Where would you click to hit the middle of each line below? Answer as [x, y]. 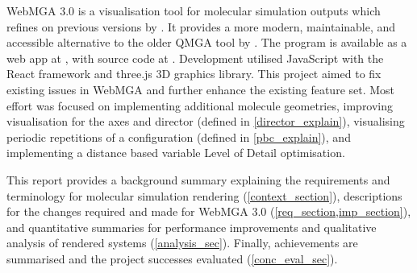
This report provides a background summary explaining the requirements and [198, 179]
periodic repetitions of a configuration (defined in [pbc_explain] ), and [179, 136]
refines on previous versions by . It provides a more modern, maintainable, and [201, 26]
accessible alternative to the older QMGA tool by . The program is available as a [207, 42]
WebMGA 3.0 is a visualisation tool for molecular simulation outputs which [194, 10]
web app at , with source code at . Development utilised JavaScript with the [195, 58]
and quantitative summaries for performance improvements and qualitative [192, 227]
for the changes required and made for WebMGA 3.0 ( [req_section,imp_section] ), [209, 211]
